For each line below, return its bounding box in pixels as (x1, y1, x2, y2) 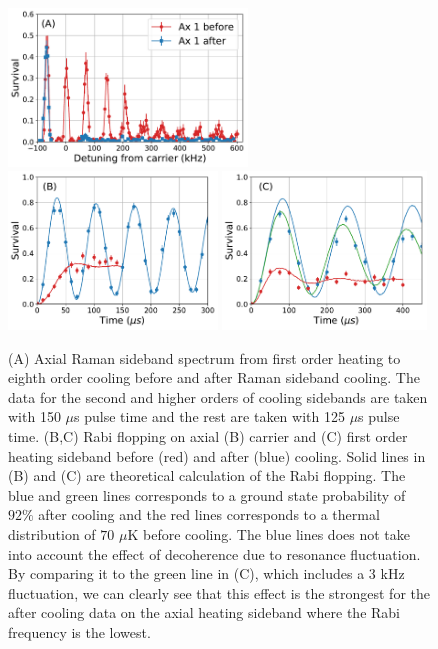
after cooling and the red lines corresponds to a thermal (38, 504, 380, 525)
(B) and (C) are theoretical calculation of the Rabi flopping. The (8, 465, 406, 486)
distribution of (8, 524, 96, 544)
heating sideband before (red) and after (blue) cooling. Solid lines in (8, 445, 426, 466)
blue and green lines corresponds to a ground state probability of (8, 484, 406, 505)
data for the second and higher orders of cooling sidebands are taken (8, 386, 428, 407)
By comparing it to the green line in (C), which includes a (8, 563, 365, 584)
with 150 (8, 406, 61, 427)
